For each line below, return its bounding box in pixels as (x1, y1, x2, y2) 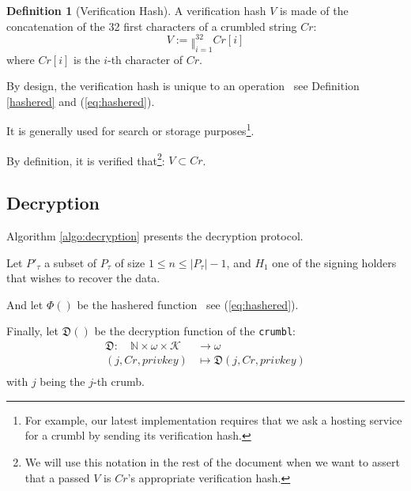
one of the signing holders (272, 254, 397, 270)
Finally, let (6, 323, 58, 339)
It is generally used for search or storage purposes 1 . (6, 120, 255, 138)
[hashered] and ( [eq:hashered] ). (6, 93, 155, 109)
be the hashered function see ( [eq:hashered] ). (77, 296, 299, 312)
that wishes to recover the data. (6, 270, 160, 286)
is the (73, 51, 100, 67)
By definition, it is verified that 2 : (6, 149, 165, 168)
